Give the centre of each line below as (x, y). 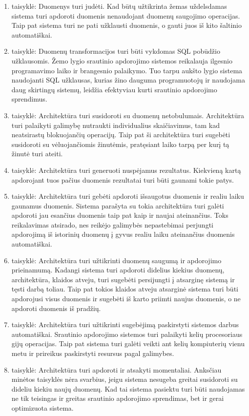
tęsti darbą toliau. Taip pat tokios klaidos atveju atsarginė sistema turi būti (125, 289)
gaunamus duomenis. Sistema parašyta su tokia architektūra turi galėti (118, 205)
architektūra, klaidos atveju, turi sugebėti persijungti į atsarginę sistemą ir (123, 279)
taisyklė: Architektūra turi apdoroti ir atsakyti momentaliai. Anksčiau (116, 369)
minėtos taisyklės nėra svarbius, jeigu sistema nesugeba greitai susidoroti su (124, 379)
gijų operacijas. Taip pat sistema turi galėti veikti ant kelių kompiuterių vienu (128, 343)
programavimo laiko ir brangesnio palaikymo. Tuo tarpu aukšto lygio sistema (127, 70)
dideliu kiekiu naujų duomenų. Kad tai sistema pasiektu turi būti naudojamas (128, 388)
